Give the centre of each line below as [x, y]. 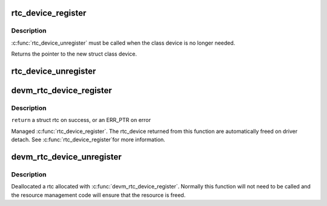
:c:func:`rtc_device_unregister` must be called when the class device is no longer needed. [123, 43]
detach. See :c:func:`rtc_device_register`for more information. [88, 140]
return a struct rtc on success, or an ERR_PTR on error [81, 120]
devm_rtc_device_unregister [67, 157]
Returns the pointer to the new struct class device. [74, 54]
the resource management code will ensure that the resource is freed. [98, 195]
